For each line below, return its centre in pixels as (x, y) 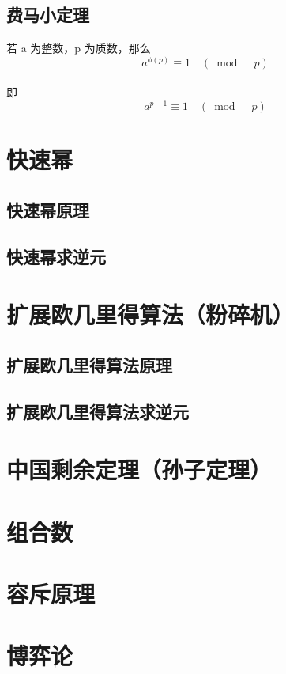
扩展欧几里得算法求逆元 (98, 411)
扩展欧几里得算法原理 (89, 364)
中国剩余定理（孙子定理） (139, 470)
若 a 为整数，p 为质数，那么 (79, 48)
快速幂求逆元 (56, 256)
